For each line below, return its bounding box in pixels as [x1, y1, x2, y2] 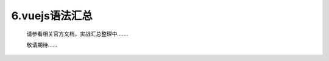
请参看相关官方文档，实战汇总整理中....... [26, 30, 129, 37]
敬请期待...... [26, 41, 58, 48]
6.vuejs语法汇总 [11, 9, 93, 22]
